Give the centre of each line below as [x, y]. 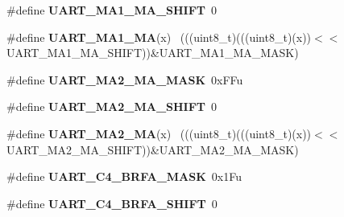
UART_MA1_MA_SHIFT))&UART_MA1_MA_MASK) [153, 53]
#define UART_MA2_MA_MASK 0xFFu [125, 79]
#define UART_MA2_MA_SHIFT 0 [112, 106]
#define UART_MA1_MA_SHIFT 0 [112, 10]
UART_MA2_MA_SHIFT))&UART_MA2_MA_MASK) [153, 149]
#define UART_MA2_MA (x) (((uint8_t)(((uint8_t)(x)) [159, 133]
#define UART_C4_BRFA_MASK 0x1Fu [124, 176]
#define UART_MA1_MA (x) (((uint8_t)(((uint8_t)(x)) [159, 37]
